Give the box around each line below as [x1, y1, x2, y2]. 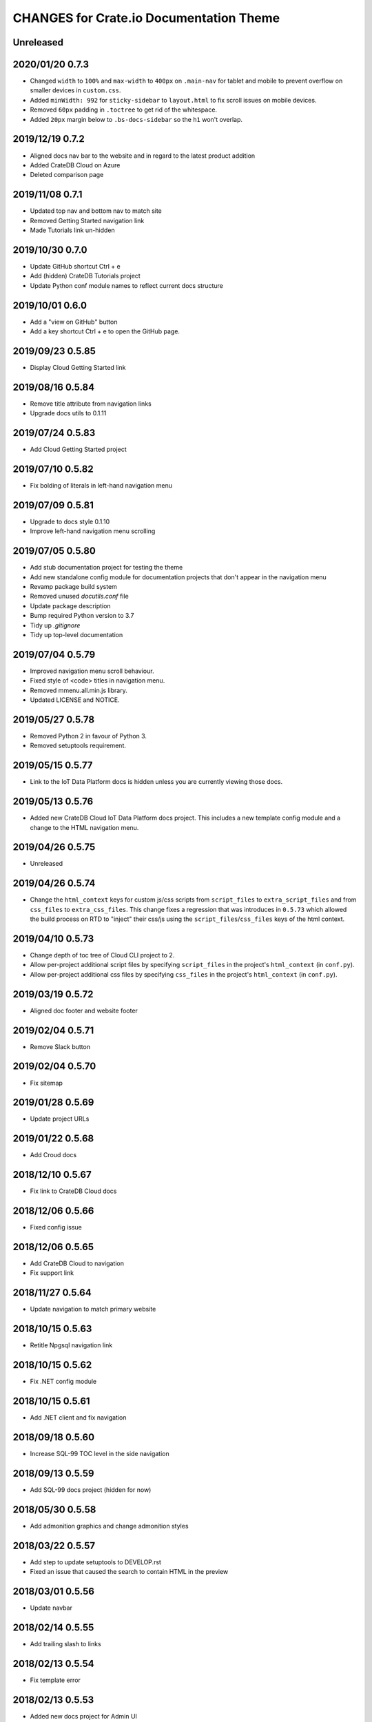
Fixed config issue [30, 1223, 83, 1232]
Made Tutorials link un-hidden [30, 226, 115, 234]
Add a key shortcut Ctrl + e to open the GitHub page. [30, 327, 180, 335]
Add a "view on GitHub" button [30, 318, 118, 326]
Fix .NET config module [30, 1378, 97, 1386]
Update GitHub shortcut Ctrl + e [30, 262, 121, 270]
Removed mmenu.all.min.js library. [30, 686, 127, 694]
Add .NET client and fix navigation [30, 1413, 127, 1422]
